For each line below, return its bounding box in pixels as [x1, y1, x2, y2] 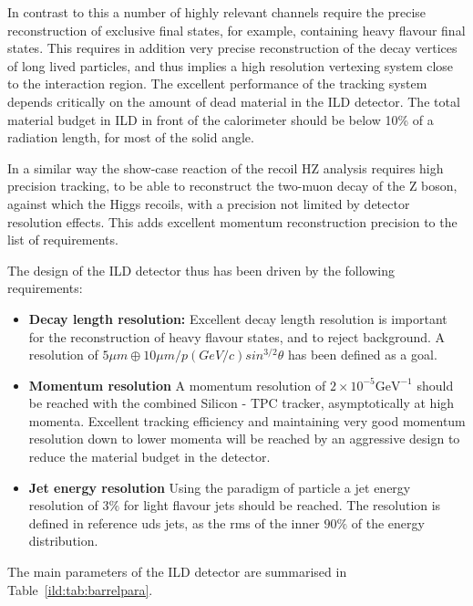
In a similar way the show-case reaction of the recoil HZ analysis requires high [7, 158, 444, 177]
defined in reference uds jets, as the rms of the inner [28, 513, 320, 532]
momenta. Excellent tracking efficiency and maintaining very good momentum [28, 411, 466, 430]
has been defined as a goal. [287, 345, 437, 364]
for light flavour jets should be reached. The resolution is [123, 496, 441, 515]
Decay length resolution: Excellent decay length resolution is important [28, 308, 447, 328]
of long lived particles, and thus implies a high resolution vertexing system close [7, 56, 454, 75]
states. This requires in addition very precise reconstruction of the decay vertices [7, 38, 458, 57]
